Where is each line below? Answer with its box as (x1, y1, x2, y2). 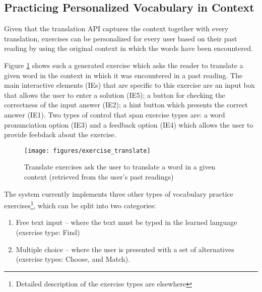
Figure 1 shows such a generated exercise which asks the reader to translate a (4, 60, 243, 70)
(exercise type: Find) (16, 227, 80, 238)
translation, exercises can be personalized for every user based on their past (4, 33, 237, 43)
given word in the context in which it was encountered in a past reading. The (4, 70, 243, 80)
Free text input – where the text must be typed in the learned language (16, 217, 237, 227)
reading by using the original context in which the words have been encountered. (4, 43, 253, 53)
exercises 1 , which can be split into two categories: (4, 199, 156, 210)
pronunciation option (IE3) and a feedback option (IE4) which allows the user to (4, 119, 253, 130)
